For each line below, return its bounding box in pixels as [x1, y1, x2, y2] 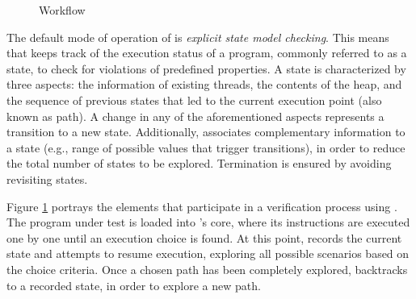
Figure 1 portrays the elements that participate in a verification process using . [6, 197, 397, 214]
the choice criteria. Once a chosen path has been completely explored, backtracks [6, 260, 408, 277]
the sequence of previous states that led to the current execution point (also [6, 91, 382, 108]
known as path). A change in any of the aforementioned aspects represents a [6, 107, 384, 124]
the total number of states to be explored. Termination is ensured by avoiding [6, 155, 392, 172]
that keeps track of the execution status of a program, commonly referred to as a [6, 44, 407, 61]
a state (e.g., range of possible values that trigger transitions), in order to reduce [6, 139, 405, 156]
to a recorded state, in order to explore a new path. [6, 276, 261, 293]
